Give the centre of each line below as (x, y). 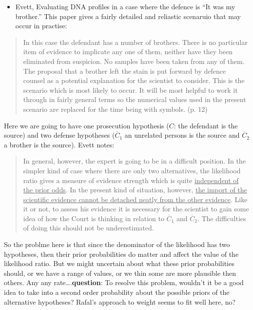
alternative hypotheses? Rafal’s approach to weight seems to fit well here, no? (120, 301)
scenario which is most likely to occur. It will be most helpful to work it (130, 90)
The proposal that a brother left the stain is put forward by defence (125, 71)
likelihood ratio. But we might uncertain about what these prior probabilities (119, 263)
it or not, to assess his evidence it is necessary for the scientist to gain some (136, 209)
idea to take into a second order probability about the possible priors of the (117, 292)
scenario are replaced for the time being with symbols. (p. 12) (115, 109)
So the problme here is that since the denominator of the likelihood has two (117, 244)
